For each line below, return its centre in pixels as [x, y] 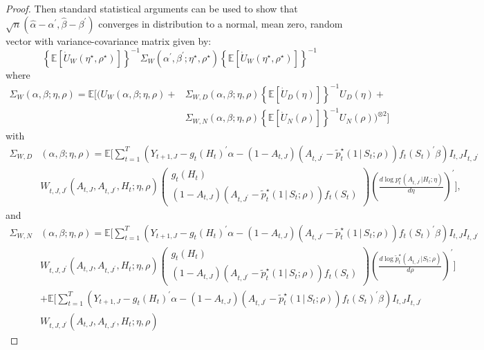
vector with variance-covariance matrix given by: [109, 40]
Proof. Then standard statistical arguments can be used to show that [152, 8]
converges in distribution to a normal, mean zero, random [221, 23]
